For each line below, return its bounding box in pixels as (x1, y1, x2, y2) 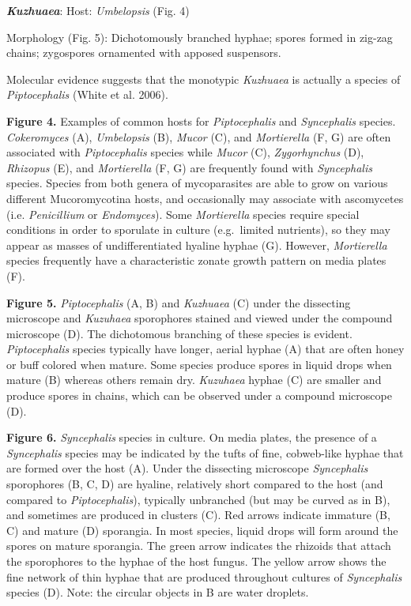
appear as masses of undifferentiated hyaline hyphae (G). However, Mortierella (6, 236, 387, 253)
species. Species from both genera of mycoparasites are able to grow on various (6, 175, 388, 191)
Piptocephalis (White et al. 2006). (6, 86, 168, 103)
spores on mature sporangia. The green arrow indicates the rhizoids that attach (6, 537, 391, 554)
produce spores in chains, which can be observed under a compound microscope (6, 387, 392, 404)
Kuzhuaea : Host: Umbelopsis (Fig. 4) (6, 2, 190, 18)
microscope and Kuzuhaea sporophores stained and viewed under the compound (6, 310, 393, 326)
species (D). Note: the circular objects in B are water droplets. (6, 584, 309, 600)
